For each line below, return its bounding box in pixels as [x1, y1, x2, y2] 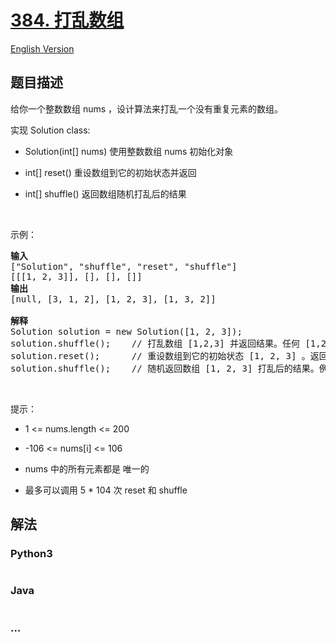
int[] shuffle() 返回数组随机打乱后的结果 [24, 187, 187, 200]
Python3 [10, 547, 53, 561]
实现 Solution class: [10, 124, 91, 136]
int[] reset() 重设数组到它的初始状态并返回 [24, 166, 197, 178]
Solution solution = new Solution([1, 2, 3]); [10, 326, 243, 337]
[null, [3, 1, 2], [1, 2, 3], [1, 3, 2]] [10, 293, 217, 305]
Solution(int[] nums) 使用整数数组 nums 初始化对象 [24, 145, 234, 157]
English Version [10, 42, 75, 55]
